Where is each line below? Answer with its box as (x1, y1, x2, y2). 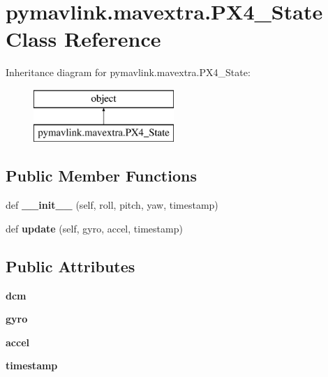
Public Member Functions (6, 165, 197, 186)
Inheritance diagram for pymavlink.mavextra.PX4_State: (6, 65, 251, 80)
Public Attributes (6, 255, 135, 276)
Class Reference (6, 24, 161, 53)
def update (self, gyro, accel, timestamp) (6, 221, 183, 235)
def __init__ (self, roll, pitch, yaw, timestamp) (6, 198, 218, 212)
